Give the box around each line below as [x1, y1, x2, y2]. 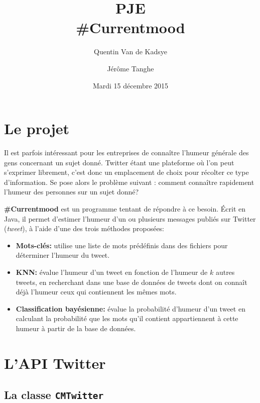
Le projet [4, 118, 70, 139]
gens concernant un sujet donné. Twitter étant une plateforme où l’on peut [4, 157, 234, 167]
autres [215, 266, 235, 277]
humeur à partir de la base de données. [16, 323, 136, 333]
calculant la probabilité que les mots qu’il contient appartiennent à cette [16, 313, 238, 324]
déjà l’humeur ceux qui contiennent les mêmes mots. [16, 286, 177, 297]
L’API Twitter [4, 352, 106, 373]
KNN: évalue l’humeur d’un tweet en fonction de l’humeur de [16, 266, 208, 277]
